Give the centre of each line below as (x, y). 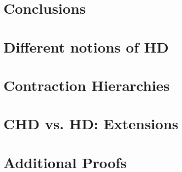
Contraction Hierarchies (87, 85)
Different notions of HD (86, 46)
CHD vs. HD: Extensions (91, 124)
